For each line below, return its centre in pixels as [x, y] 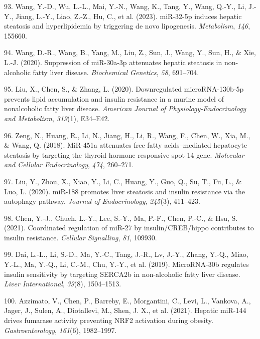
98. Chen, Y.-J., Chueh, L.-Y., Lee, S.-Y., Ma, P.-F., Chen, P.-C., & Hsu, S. [121, 218]
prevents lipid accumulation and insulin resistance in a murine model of [114, 98]
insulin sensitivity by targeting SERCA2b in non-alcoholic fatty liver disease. [122, 274]
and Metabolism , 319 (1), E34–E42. [57, 118]
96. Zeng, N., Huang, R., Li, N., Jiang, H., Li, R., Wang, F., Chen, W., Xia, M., [127, 135]
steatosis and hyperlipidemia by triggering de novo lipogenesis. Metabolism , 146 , [127, 26]
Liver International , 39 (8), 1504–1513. [63, 284]
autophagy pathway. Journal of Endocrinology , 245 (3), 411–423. [102, 201]
